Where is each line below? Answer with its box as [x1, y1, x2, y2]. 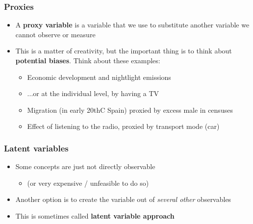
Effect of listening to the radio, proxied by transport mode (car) [27, 121, 220, 131]
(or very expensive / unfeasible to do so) [27, 177, 149, 188]
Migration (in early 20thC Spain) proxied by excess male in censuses [27, 104, 233, 115]
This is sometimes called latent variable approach [15, 210, 175, 221]
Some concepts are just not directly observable [15, 161, 155, 172]
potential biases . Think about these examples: [15, 55, 160, 65]
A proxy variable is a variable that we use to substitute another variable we [15, 20, 250, 30]
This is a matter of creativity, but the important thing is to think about [15, 46, 232, 56]
